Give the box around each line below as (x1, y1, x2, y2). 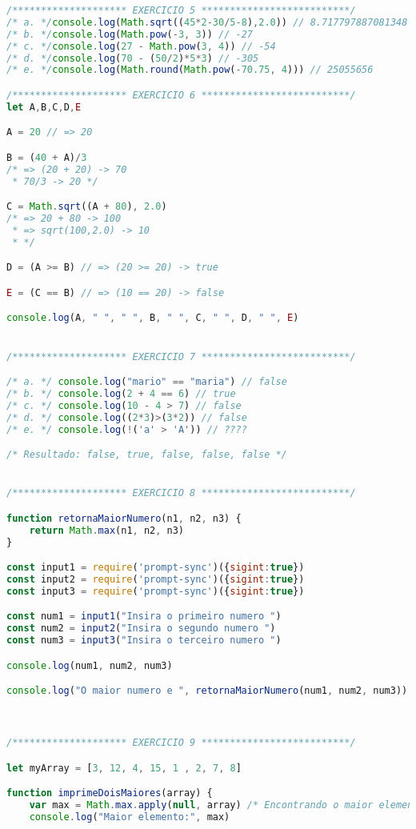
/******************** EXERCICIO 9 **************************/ (6, 737, 356, 749)
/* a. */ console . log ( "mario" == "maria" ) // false (6, 376, 287, 388)
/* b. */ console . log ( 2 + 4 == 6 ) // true (6, 387, 236, 399)
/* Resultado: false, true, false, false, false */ (6, 449, 287, 461)
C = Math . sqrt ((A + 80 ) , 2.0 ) (6, 201, 167, 213)
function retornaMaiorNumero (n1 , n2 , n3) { (6, 512, 242, 524)
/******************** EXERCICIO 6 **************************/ (6, 89, 356, 101)
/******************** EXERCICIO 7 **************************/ (6, 350, 356, 362)
